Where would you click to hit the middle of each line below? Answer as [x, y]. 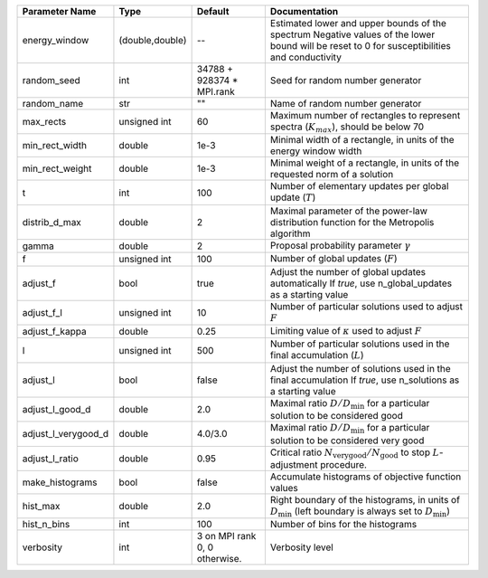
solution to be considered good [337, 416]
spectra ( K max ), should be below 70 [347, 128]
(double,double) [153, 40]
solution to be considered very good [347, 441]
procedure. [343, 464]
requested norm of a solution [332, 175]
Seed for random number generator [346, 80]
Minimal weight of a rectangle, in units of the [365, 163]
